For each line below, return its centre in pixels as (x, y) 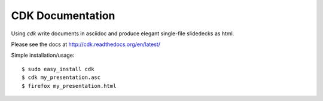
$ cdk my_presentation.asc (61, 77)
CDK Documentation (63, 16)
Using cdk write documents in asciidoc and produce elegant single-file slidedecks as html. (123, 33)
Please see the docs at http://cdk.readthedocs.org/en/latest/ (86, 44)
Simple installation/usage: (43, 55)
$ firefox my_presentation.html (69, 86)
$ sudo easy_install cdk (58, 69)
